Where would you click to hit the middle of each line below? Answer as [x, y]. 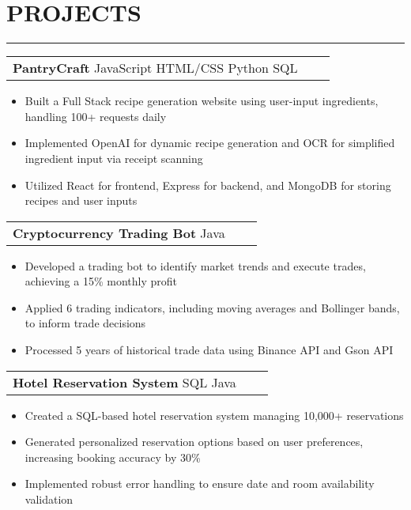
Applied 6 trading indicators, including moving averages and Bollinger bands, [212, 307]
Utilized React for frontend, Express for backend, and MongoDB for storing [208, 185]
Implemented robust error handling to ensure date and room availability [200, 484]
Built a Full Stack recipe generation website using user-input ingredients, [202, 101]
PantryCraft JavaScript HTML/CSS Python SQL [155, 68]
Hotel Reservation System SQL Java [124, 382]
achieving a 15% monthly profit [101, 281]
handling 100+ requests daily [96, 116]
